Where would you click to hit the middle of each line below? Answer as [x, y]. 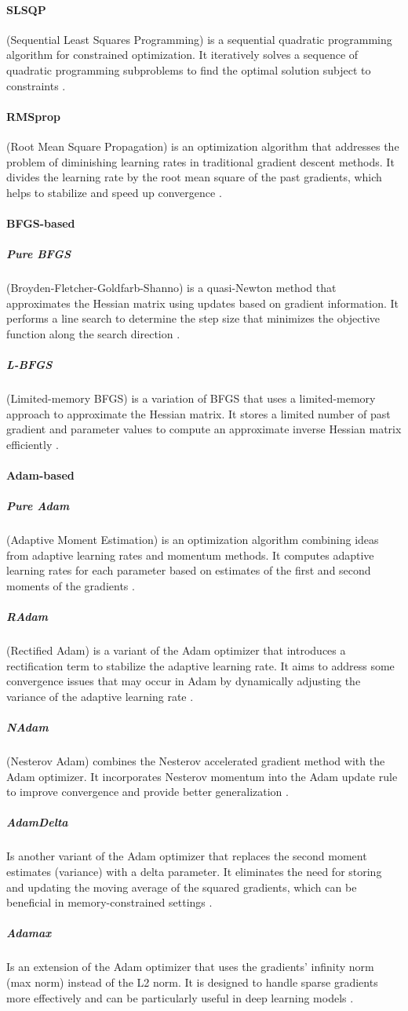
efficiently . [33, 444]
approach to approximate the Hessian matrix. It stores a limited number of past [199, 413]
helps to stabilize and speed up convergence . [114, 192]
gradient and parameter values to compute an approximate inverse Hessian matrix [204, 429]
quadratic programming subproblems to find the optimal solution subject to [189, 69]
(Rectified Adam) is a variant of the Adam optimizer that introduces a [176, 650]
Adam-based [40, 475]
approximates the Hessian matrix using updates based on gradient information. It [202, 303]
